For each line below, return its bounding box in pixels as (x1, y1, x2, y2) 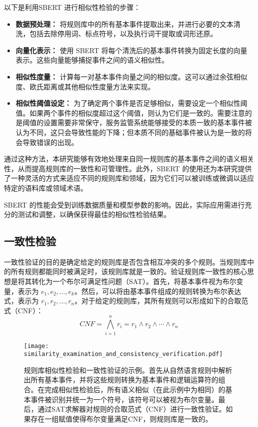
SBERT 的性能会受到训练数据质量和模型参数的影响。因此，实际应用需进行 (4, 199, 245, 210)
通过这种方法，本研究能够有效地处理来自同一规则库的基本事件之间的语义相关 (4, 153, 254, 164)
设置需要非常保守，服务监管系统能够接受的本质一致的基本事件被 (43, 117, 252, 128)
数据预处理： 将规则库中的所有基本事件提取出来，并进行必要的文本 (15, 18, 234, 29)
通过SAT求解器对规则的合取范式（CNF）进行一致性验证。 (37, 404, 226, 414)
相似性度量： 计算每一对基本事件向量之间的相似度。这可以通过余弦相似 (15, 71, 248, 81)
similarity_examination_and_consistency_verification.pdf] (24, 351, 223, 358)
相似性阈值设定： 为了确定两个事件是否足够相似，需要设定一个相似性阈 (15, 98, 248, 108)
